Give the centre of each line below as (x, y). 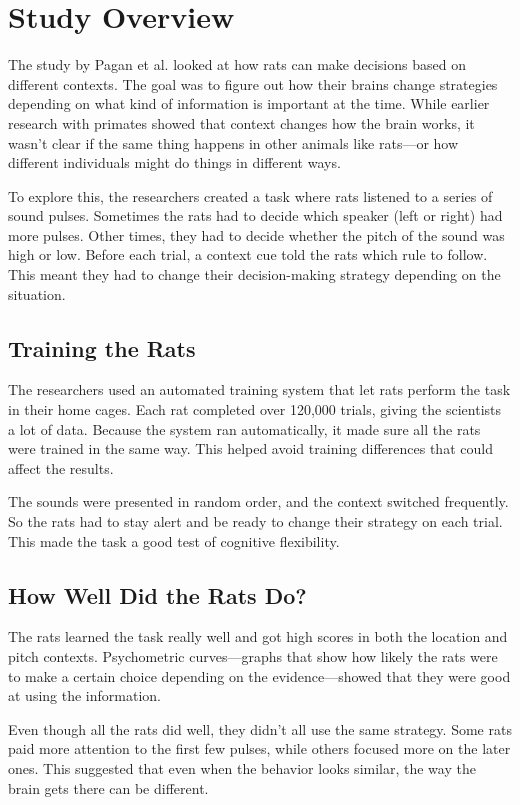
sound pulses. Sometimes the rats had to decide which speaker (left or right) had (255, 215)
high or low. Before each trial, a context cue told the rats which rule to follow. (248, 254)
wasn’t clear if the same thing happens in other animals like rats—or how (233, 142)
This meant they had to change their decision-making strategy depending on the (254, 274)
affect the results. (61, 467)
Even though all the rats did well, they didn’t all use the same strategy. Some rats (260, 728)
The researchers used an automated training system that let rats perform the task (259, 389)
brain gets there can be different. (108, 787)
